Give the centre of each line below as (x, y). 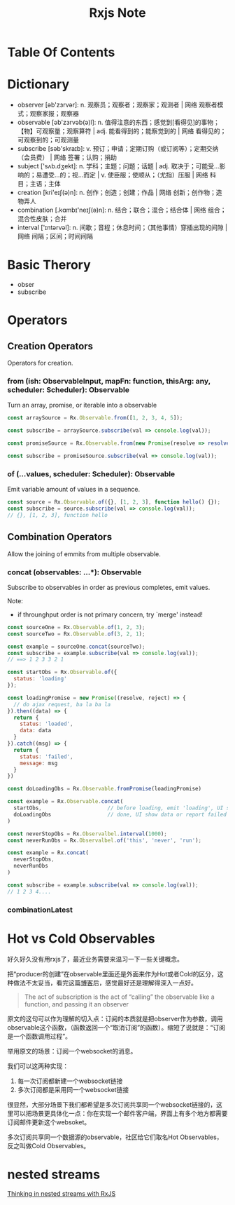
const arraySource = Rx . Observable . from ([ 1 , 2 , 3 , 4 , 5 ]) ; (95, 418)
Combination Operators (60, 537)
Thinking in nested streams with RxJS (62, 1194)
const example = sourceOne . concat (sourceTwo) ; (76, 647)
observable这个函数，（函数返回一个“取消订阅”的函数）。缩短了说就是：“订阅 (116, 1027)
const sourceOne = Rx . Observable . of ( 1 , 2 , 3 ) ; (76, 627)
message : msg (39, 763)
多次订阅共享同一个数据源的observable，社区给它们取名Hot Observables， (115, 1137)
